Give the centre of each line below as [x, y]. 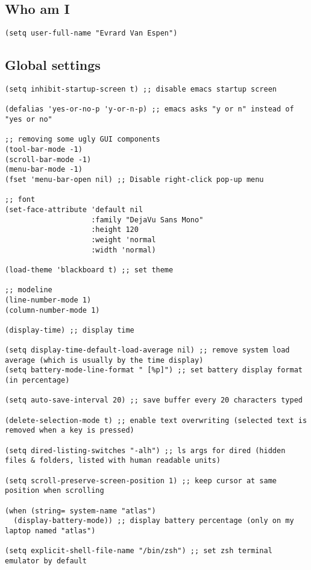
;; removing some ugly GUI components [83, 139]
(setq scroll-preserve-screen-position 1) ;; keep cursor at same [141, 481]
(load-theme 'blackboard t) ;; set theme [89, 270]
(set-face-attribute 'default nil [74, 209]
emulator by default [46, 561]
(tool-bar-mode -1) [44, 149]
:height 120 [115, 230]
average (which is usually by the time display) [104, 360]
